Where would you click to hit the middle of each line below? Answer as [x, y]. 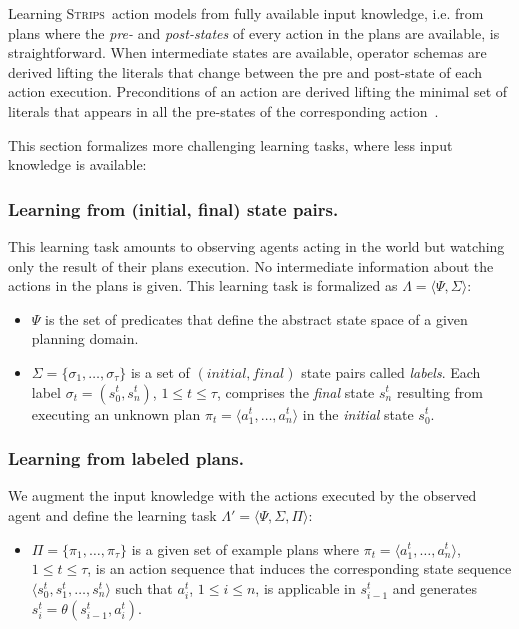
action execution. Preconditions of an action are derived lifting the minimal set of [258, 91]
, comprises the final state [295, 391]
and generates [434, 587]
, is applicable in [305, 587]
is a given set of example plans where [245, 548]
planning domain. [85, 338]
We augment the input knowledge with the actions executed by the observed [242, 495]
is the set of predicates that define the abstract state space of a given [256, 318]
